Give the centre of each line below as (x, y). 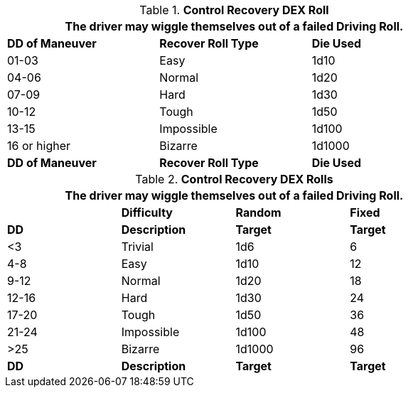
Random (258, 212)
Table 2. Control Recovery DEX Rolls (234, 179)
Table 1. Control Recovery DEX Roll (234, 10)
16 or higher (39, 146)
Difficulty (147, 212)
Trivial (137, 247)
